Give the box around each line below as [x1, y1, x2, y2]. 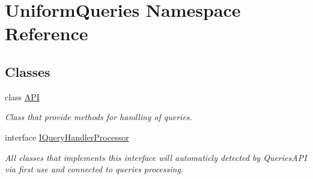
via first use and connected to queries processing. [5, 163, 184, 175]
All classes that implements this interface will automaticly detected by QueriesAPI [5, 151, 307, 163]
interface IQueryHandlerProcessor [5, 130, 129, 143]
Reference [5, 21, 88, 46]
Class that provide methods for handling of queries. [5, 111, 192, 123]
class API [5, 90, 40, 103]
